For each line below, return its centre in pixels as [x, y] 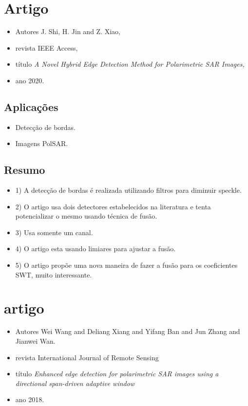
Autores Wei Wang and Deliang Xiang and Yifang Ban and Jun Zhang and [128, 331]
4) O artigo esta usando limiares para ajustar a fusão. [95, 249]
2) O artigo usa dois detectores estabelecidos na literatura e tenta [113, 206]
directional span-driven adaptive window [75, 383]
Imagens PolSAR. [42, 143]
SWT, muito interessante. [54, 274]
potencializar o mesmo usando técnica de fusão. [86, 216]
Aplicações [31, 106]
